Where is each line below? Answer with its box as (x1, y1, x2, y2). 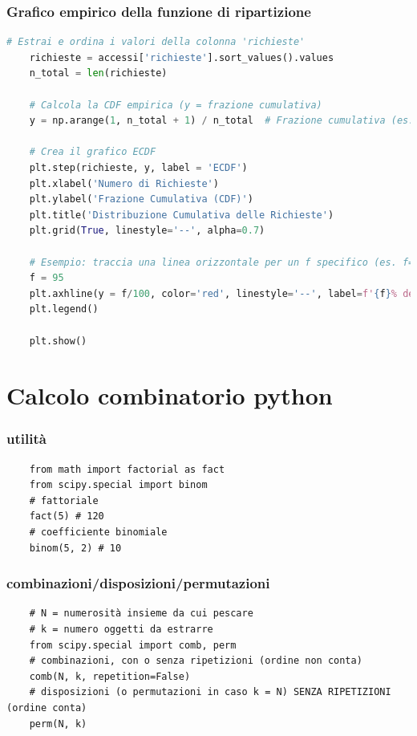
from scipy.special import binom (29, 479, 208, 491)
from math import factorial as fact (29, 463, 225, 475)
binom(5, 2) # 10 (29, 542, 122, 554)
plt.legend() (29, 303, 99, 315)
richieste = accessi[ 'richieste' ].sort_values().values (29, 51, 334, 63)
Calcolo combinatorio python (6, 379, 333, 412)
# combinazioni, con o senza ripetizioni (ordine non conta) (29, 655, 362, 667)
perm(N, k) (29, 718, 87, 730)
